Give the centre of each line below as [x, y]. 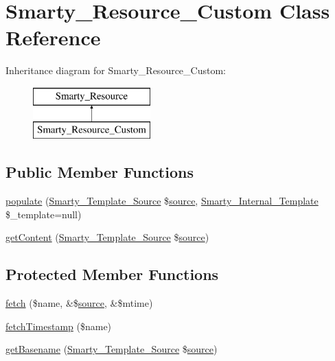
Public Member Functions [100, 172]
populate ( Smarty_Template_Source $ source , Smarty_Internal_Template [162, 201]
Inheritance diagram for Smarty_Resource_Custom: [116, 70]
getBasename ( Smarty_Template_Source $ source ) [112, 349]
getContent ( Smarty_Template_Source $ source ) [107, 237]
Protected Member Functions [112, 274]
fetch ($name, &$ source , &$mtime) [79, 303]
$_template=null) [44, 214]
